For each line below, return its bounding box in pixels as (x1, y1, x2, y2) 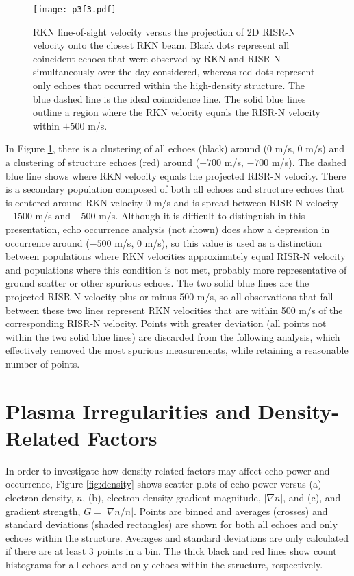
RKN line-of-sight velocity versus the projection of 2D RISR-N (33, 24, 296, 38)
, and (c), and (283, 490, 341, 504)
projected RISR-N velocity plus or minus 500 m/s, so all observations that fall (5, 289, 333, 303)
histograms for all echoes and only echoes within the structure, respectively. (5, 557, 323, 571)
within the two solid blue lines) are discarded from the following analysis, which (5, 329, 340, 344)
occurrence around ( (5, 235, 90, 250)
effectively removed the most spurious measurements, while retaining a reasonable (5, 343, 349, 357)
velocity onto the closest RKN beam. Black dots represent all (33, 38, 290, 52)
